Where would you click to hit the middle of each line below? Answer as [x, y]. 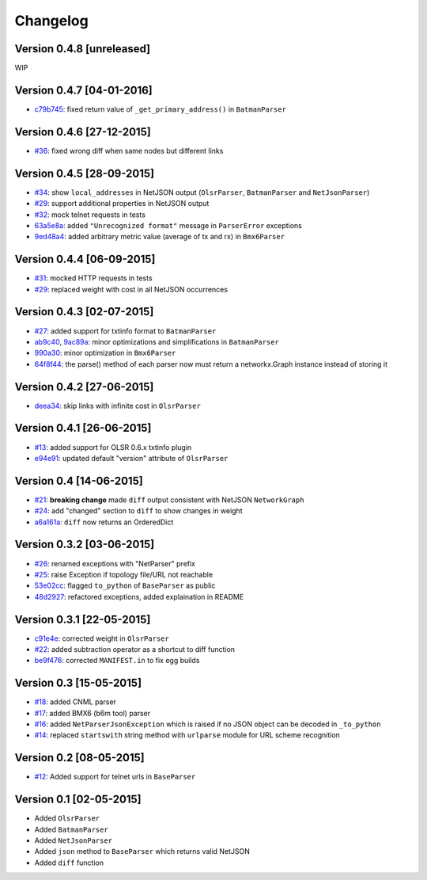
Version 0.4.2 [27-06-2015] [84, 387]
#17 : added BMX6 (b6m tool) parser [93, 713]
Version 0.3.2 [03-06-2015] [85, 545]
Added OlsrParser [67, 818]
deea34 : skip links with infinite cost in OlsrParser [117, 406]
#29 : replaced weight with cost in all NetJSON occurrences [131, 289]
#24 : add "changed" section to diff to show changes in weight [138, 511]
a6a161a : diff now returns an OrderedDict [104, 522]
